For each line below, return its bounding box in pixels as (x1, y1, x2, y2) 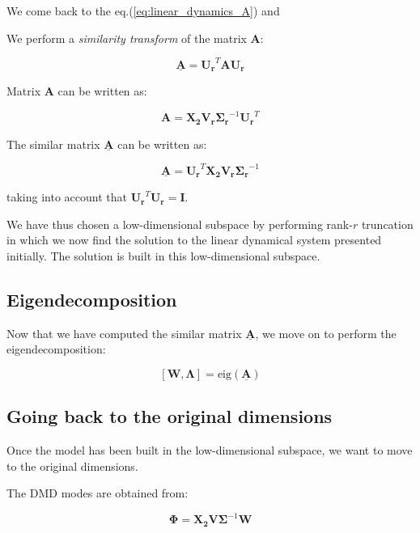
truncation (361, 215, 414, 232)
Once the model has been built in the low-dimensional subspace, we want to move (6, 442, 413, 459)
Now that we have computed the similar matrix (6, 324, 242, 341)
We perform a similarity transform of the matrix (6, 29, 247, 46)
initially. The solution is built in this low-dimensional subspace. (6, 247, 320, 264)
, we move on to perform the (255, 324, 397, 341)
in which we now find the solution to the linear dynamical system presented (6, 231, 382, 248)
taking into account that (6, 188, 127, 205)
